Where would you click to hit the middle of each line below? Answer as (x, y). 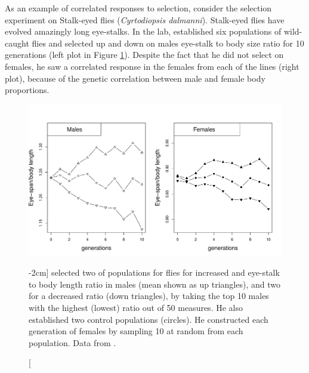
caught (17, 43)
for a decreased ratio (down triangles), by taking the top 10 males (149, 296)
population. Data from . (72, 342)
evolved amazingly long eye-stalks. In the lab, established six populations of (143, 31)
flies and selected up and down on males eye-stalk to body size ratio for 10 (168, 43)
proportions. (27, 90)
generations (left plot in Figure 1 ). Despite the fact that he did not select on (144, 55)
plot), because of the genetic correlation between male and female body (135, 78)
